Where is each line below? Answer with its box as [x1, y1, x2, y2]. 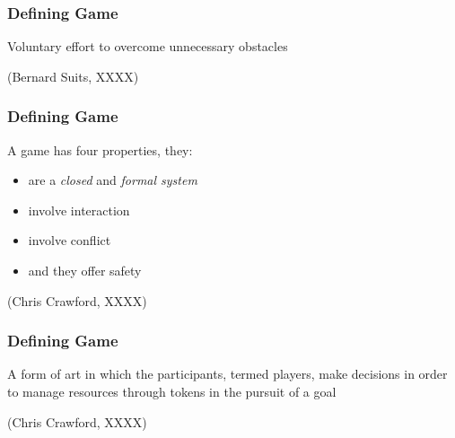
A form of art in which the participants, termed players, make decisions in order [7, 364, 448, 383]
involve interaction [28, 200, 130, 219]
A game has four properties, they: [7, 140, 193, 159]
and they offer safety [28, 261, 142, 279]
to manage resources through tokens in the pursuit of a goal [7, 382, 337, 400]
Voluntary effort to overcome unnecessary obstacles [7, 37, 288, 56]
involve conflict [28, 231, 111, 250]
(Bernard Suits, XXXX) [7, 66, 139, 85]
